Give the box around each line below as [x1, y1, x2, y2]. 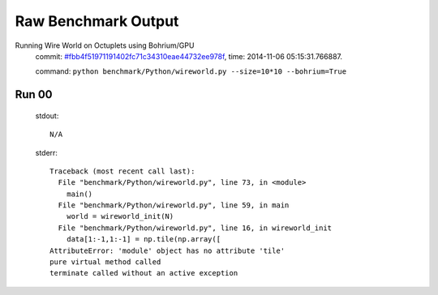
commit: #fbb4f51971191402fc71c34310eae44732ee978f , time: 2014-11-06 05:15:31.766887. [35, 51, 343, 61]
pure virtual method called [49, 258, 161, 267]
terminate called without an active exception [49, 268, 238, 278]
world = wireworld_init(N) [66, 212, 174, 221]
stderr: [35, 147, 58, 157]
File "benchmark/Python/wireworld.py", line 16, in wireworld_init [58, 223, 333, 233]
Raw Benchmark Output [15, 12, 179, 30]
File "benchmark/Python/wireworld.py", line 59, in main [58, 201, 290, 210]
